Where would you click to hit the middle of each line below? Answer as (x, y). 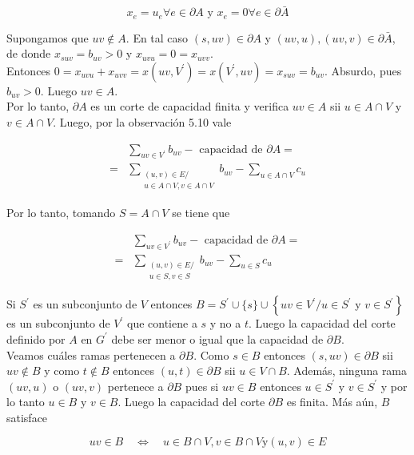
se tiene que (201, 213)
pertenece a (135, 386)
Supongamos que (48, 37)
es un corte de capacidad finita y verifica (190, 106)
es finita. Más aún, (332, 402)
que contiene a (162, 323)
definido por (36, 338)
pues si (202, 386)
